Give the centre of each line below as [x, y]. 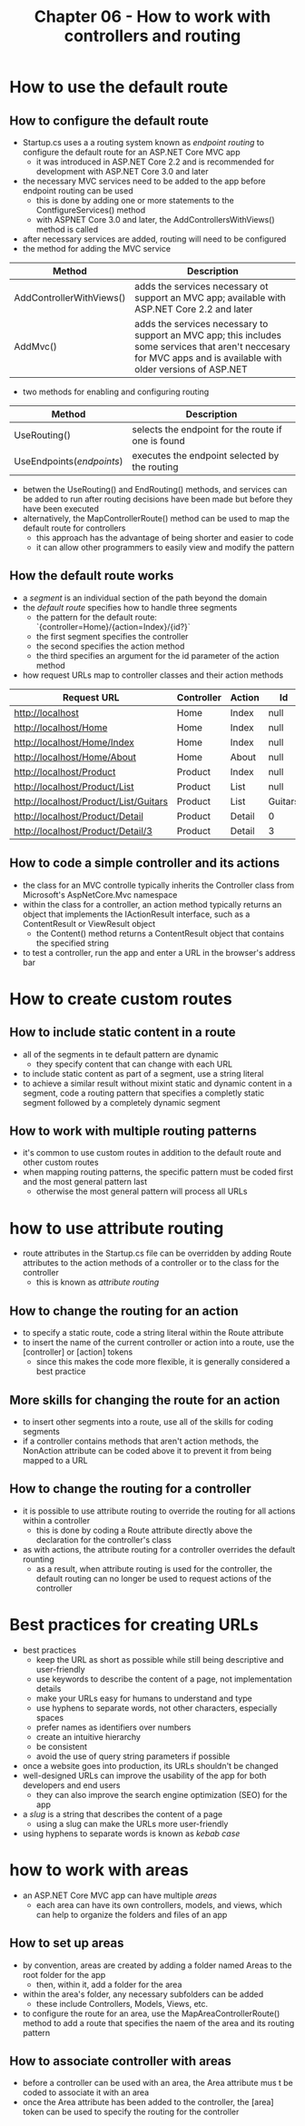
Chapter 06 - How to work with [152, 17]
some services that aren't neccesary [212, 347]
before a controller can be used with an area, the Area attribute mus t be [157, 2083]
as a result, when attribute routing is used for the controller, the [154, 1568]
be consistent [62, 1746]
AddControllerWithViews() [70, 298]
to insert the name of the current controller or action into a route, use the [158, 1343]
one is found [159, 441]
